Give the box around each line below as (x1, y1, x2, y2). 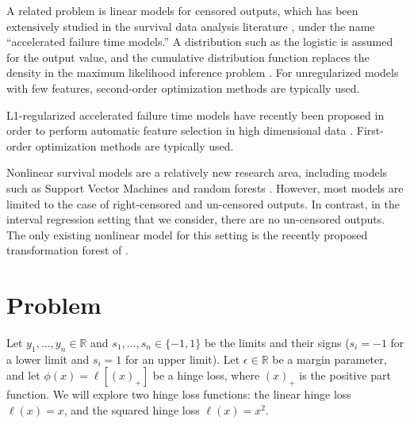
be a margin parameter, (272, 350, 387, 367)
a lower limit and (6, 350, 90, 367)
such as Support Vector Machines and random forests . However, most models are (6, 179, 404, 196)
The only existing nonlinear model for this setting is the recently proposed (6, 226, 368, 243)
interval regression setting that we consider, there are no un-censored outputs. (6, 211, 385, 227)
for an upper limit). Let (125, 350, 240, 367)
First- (356, 122, 384, 139)
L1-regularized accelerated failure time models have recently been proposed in (6, 106, 385, 123)
